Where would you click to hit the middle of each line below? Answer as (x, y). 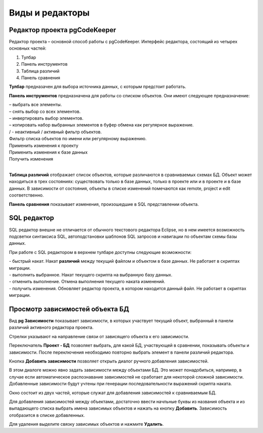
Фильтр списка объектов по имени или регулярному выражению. (78, 139)
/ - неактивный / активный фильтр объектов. (55, 132)
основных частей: (28, 48)
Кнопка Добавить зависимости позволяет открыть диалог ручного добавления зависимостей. (109, 361)
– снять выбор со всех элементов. (45, 111)
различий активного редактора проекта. (51, 327)
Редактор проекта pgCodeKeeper (63, 30)
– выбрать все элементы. (35, 105)
